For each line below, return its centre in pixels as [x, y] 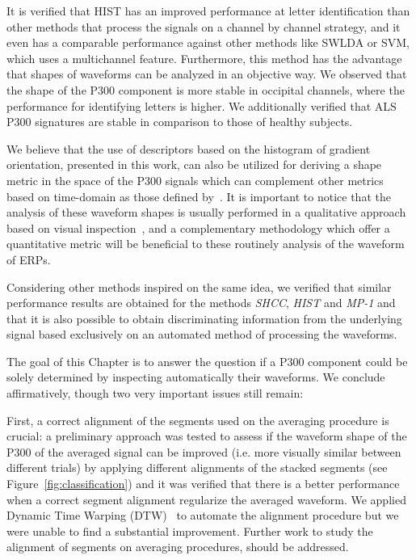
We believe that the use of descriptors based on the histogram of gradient [189, 148]
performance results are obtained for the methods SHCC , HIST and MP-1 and [201, 303]
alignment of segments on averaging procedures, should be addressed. [178, 547]
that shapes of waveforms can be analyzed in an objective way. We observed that [207, 74]
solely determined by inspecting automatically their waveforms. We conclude [196, 377]
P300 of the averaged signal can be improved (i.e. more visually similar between [204, 451]
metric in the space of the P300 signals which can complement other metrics [195, 180]
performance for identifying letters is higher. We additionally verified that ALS [202, 105]
